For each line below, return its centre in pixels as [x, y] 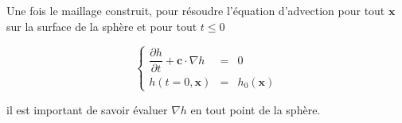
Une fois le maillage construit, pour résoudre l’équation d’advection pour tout [196, 10]
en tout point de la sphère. [256, 109]
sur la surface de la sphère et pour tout [102, 26]
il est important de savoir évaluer [87, 109]
